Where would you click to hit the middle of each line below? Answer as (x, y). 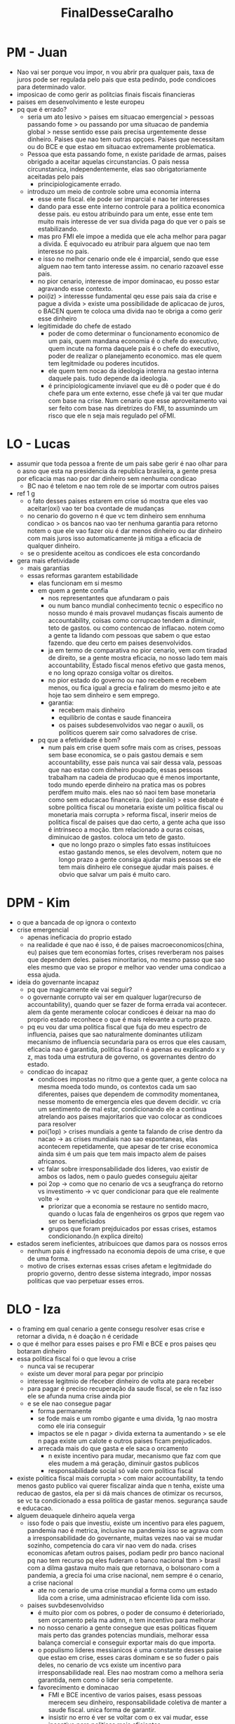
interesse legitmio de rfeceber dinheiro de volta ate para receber (121, 1381)
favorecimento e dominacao (78, 1687)
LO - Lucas (39, 444)
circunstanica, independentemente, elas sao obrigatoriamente (117, 169)
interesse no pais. (63, 251)
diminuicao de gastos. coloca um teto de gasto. (117, 837)
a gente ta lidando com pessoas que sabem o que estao (129, 635)
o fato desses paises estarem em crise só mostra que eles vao (117, 501)
